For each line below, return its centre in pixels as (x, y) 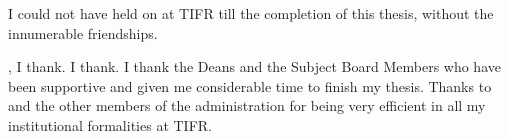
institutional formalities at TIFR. (110, 124)
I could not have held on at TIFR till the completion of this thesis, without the (251, 13)
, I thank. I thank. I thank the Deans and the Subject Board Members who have (254, 66)
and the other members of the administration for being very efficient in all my (247, 105)
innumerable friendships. (83, 32)
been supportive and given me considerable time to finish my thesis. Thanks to (250, 85)
